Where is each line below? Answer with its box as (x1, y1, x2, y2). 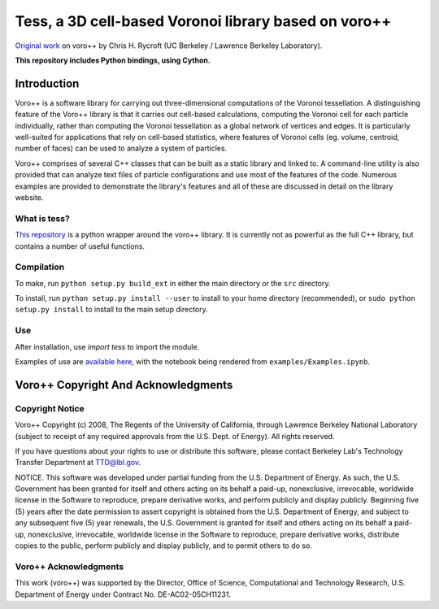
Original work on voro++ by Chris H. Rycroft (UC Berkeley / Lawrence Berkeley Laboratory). (15, 41, 323, 50)
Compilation (15, 261, 65, 272)
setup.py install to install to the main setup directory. (15, 305, 209, 315)
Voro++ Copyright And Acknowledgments (15, 378, 233, 392)
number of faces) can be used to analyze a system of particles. (15, 143, 228, 154)
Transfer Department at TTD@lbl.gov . (15, 458, 141, 468)
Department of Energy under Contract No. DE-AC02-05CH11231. (15, 589, 232, 599)
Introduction (15, 76, 80, 90)
